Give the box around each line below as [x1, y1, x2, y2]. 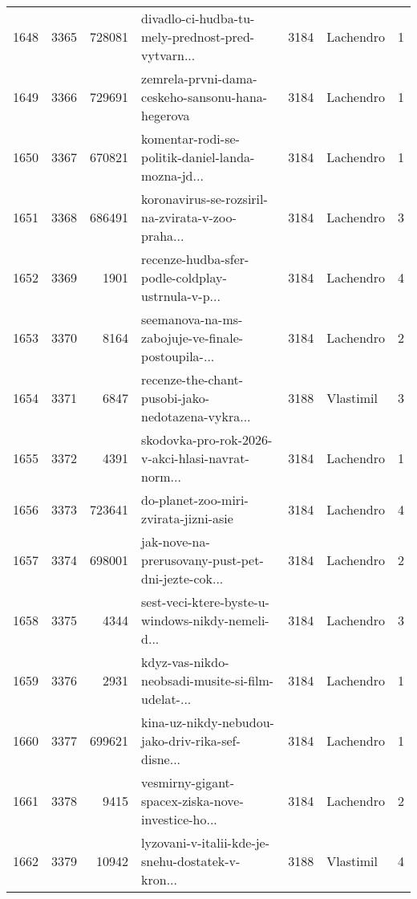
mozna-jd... [141, 166, 204, 185]
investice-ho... [141, 810, 217, 828]
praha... [141, 226, 184, 245]
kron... [141, 870, 178, 889]
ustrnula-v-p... [141, 287, 221, 305]
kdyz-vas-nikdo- [141, 653, 229, 671]
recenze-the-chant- [141, 370, 244, 388]
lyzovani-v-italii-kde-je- [141, 833, 270, 852]
